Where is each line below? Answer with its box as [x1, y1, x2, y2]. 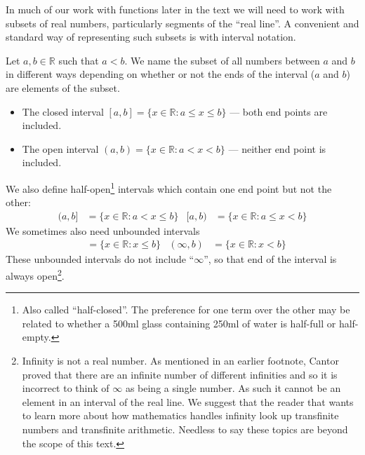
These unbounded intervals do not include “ [6, 252, 194, 266]
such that [58, 53, 99, 67]
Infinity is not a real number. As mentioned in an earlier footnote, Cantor [22, 353, 339, 368]
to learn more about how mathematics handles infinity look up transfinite [22, 408, 339, 423]
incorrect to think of [22, 381, 109, 395]
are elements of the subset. [6, 80, 120, 95]
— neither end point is [228, 141, 326, 156]
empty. [22, 330, 51, 344]
